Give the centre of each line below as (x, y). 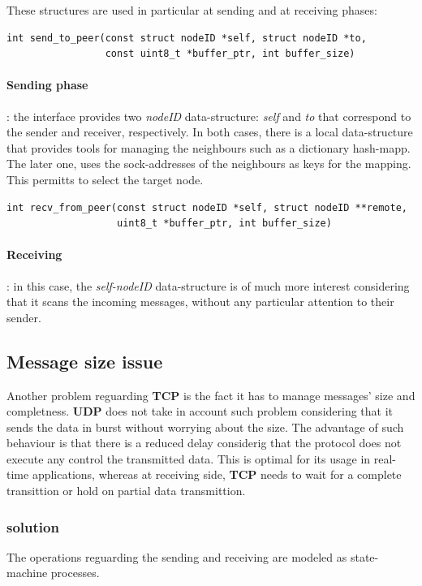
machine (27, 573)
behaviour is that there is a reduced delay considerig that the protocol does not (204, 443)
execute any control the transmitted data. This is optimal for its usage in (189, 458)
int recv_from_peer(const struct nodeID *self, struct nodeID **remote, (207, 207)
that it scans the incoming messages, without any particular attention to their (200, 302)
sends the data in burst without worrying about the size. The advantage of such (205, 427)
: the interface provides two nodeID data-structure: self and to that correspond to (209, 116)
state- (364, 556)
